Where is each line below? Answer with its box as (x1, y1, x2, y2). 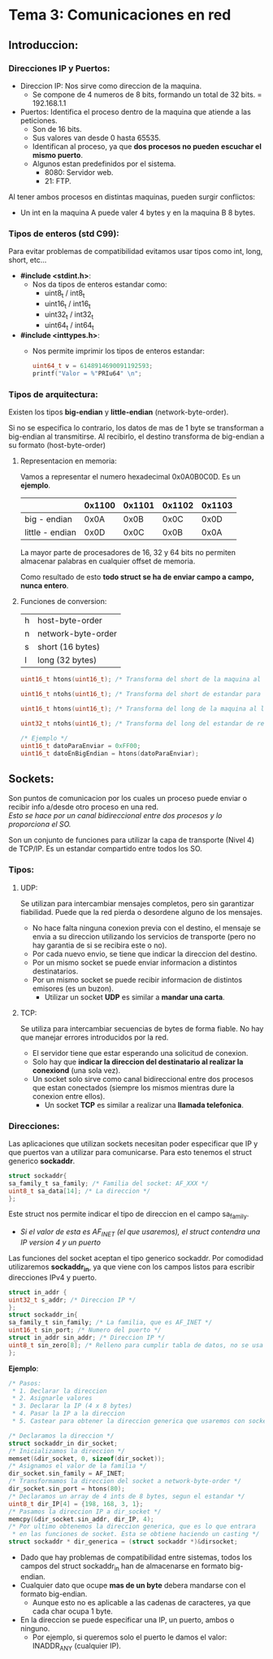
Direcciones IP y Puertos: (8, 63, 110, 74)
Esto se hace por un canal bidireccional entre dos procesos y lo (8, 811, 223, 821)
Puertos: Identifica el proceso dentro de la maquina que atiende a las (19, 107, 252, 116)
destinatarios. (32, 966, 79, 976)
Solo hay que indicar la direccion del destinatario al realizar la (32, 1057, 244, 1066)
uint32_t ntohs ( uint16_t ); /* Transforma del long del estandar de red (19, 720, 268, 728)
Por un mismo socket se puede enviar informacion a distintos (32, 957, 237, 967)
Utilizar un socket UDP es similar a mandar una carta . (44, 991, 225, 1002)
